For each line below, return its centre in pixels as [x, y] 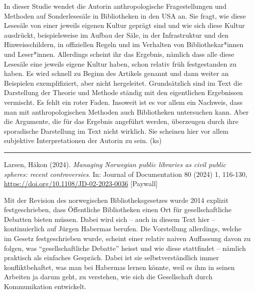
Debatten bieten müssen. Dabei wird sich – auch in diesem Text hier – [110, 219]
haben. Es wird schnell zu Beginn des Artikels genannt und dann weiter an [116, 73]
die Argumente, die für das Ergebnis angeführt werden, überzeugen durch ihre [121, 121]
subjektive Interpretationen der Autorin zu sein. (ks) [83, 140]
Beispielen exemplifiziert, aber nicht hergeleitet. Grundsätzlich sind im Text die [123, 83]
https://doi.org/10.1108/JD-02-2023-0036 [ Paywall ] [81, 183]
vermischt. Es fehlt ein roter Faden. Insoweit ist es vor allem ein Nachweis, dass [123, 102]
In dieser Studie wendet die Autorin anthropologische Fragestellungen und [115, 6]
